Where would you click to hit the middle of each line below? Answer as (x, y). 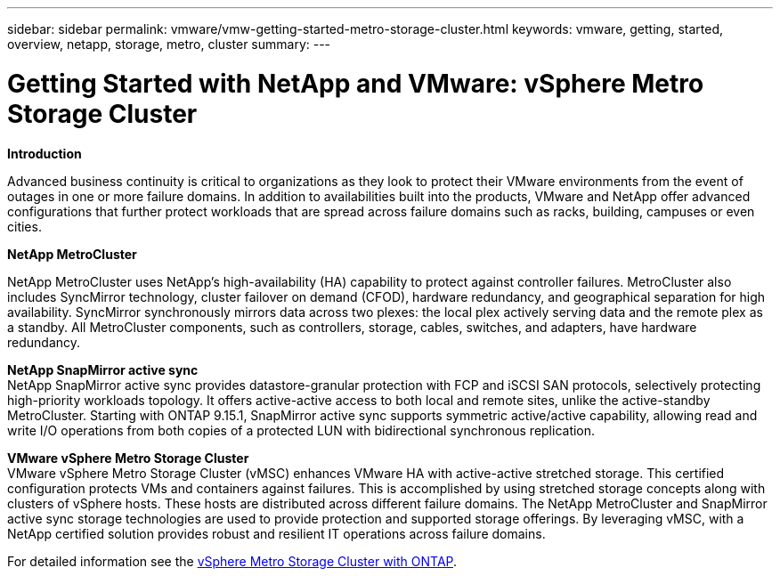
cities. (24, 226)
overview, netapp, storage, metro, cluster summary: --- (169, 44)
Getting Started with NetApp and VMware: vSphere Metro (356, 83)
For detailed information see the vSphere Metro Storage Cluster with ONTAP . (232, 561)
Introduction (45, 153)
